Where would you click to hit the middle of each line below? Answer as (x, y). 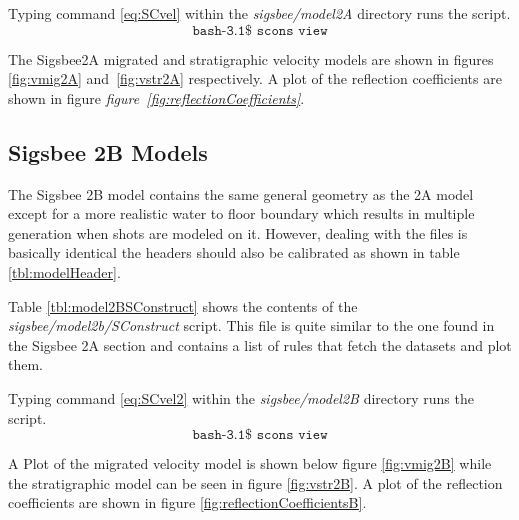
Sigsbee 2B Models (108, 151)
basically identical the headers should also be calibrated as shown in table (234, 252)
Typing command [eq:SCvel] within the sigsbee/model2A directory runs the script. (259, 13)
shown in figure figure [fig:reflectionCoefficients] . (156, 97)
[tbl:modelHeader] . (64, 271)
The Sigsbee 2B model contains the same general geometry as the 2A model (241, 193)
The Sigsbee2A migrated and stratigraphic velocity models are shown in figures (251, 58)
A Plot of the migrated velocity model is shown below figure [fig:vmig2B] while (250, 463)
